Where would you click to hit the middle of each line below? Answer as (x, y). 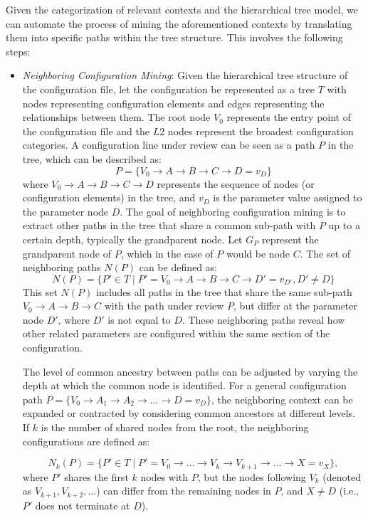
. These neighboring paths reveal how (263, 319)
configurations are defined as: (86, 441)
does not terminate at (83, 505)
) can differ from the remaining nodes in (184, 491)
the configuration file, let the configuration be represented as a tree (169, 89)
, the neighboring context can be (282, 399)
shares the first (96, 476)
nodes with (164, 476)
